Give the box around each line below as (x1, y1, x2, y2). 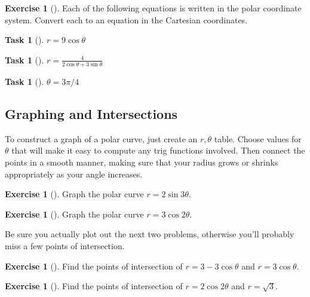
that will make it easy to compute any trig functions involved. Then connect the (11, 144, 305, 157)
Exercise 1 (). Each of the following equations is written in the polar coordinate (5, 2, 302, 14)
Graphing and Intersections (5, 105, 178, 123)
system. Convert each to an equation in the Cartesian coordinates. (5, 13, 248, 26)
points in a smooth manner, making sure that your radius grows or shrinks (5, 156, 278, 169)
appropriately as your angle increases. (5, 167, 143, 180)
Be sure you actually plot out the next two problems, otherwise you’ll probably (5, 228, 294, 240)
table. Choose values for (214, 132, 302, 145)
